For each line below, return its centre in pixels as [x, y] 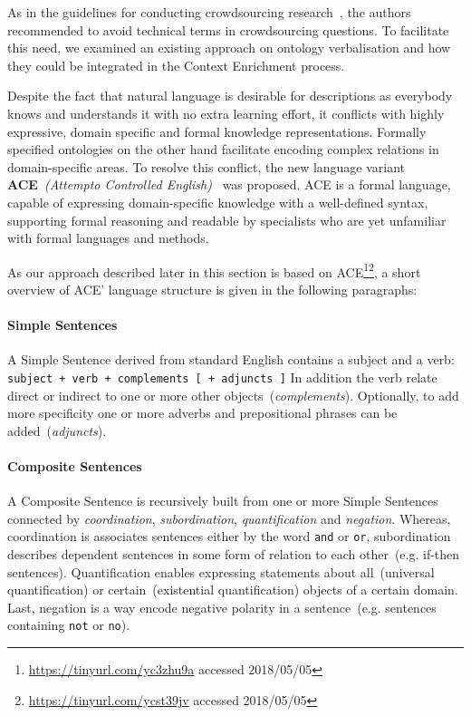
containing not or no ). [69, 625]
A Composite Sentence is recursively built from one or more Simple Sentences [223, 501]
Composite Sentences [75, 465]
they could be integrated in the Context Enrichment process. [176, 65]
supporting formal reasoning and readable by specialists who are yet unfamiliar [227, 220]
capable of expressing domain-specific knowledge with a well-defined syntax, [218, 202]
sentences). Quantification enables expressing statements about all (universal [221, 571]
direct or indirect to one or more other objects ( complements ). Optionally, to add [233, 395]
